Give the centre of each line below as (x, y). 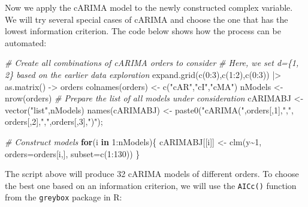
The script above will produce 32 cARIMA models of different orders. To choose (152, 174)
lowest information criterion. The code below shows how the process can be (143, 31)
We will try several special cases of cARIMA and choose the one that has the (147, 19)
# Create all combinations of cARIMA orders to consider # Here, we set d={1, (152, 63)
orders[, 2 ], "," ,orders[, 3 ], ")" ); (54, 121)
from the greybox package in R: (64, 197)
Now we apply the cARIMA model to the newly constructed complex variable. (149, 7)
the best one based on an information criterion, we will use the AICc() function (151, 185)
